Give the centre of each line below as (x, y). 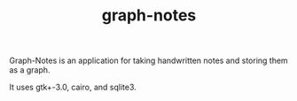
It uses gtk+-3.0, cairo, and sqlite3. (73, 87)
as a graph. (30, 70)
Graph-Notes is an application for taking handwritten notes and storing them (148, 61)
